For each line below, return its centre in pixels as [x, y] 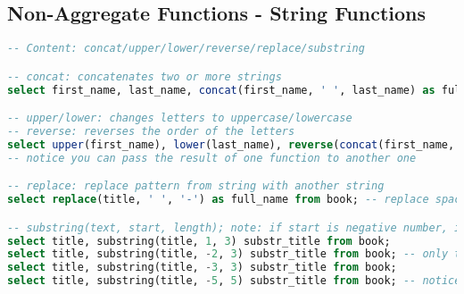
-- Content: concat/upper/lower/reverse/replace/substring [186, 49]
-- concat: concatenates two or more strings [145, 76]
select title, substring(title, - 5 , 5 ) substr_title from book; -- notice [234, 281]
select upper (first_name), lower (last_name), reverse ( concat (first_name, [231, 144]
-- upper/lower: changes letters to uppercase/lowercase [180, 118]
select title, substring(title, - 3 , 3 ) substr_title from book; [202, 268]
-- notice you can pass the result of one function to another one [212, 158]
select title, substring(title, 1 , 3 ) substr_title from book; [199, 241]
